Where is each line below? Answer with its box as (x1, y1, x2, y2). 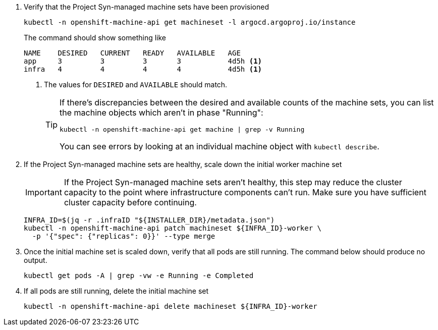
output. (24, 256, 47, 264)
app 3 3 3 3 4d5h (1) (24, 57, 262, 65)
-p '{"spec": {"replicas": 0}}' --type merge (32, 232, 215, 240)
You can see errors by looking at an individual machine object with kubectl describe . (60, 141, 379, 151)
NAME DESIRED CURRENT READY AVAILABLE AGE (24, 49, 241, 57)
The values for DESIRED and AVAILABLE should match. (44, 80, 228, 89)
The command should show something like (24, 33, 166, 42)
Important (25, 187, 62, 197)
